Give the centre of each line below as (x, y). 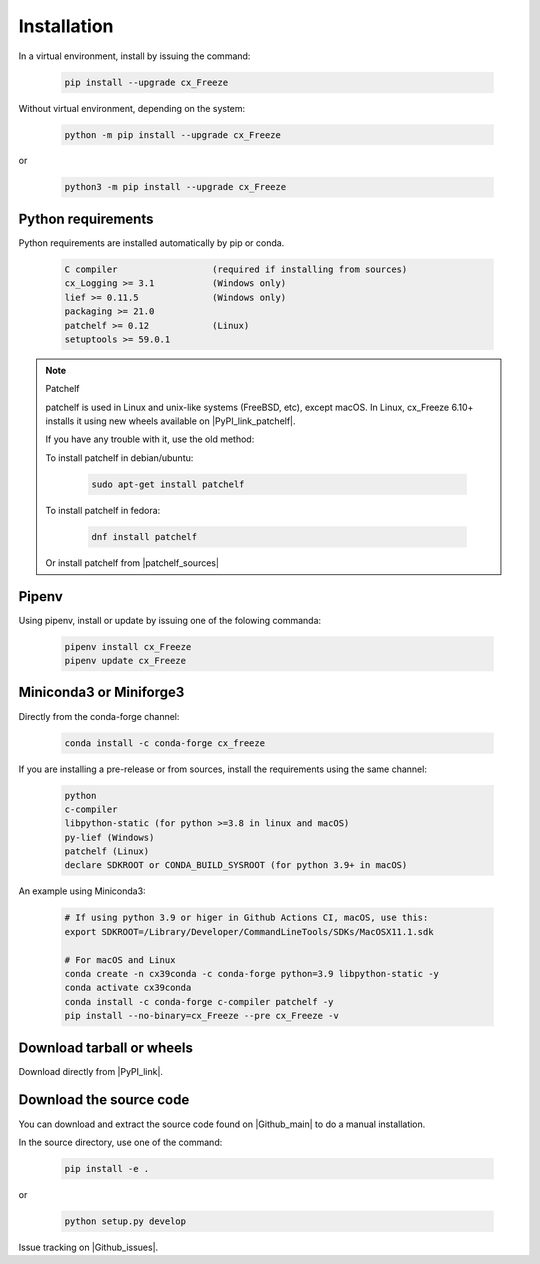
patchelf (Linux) (107, 851)
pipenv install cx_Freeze (128, 646)
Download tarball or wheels (106, 1047)
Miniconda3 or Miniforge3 (101, 692)
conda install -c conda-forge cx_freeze (164, 743)
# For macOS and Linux (120, 959)
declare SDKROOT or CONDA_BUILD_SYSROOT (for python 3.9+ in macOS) (236, 865)
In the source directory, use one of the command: (120, 1142)
